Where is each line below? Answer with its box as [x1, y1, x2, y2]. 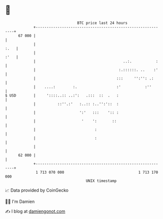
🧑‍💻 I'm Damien [5, 199, 35, 204]
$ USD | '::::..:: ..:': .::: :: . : [5, 93, 119, 98]
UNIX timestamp [85, 178, 117, 183]
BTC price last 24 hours [77, 20, 128, 25]
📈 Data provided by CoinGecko [5, 187, 69, 193]
